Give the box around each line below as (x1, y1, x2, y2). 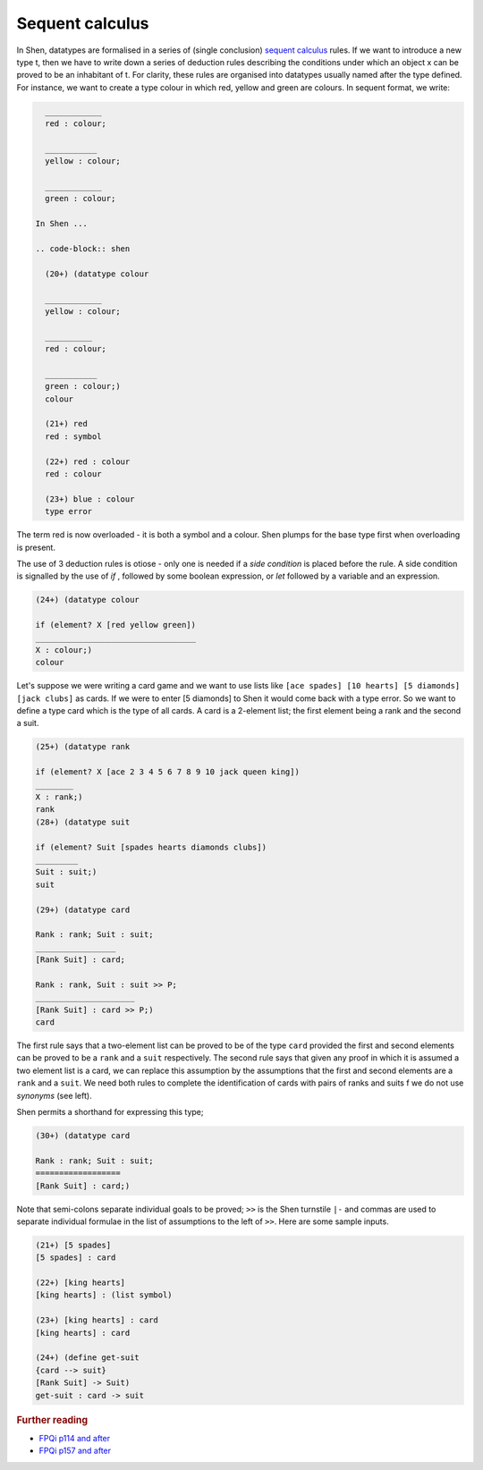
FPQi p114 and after (38, 1432, 111, 1443)
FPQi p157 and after (38, 1445, 112, 1457)
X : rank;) (35, 792, 83, 802)
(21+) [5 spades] (35, 1239, 112, 1250)
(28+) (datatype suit (35, 816, 131, 827)
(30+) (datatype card (35, 1130, 131, 1140)
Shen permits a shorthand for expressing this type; (16, 1106, 204, 1117)
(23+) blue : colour (45, 494, 135, 504)
